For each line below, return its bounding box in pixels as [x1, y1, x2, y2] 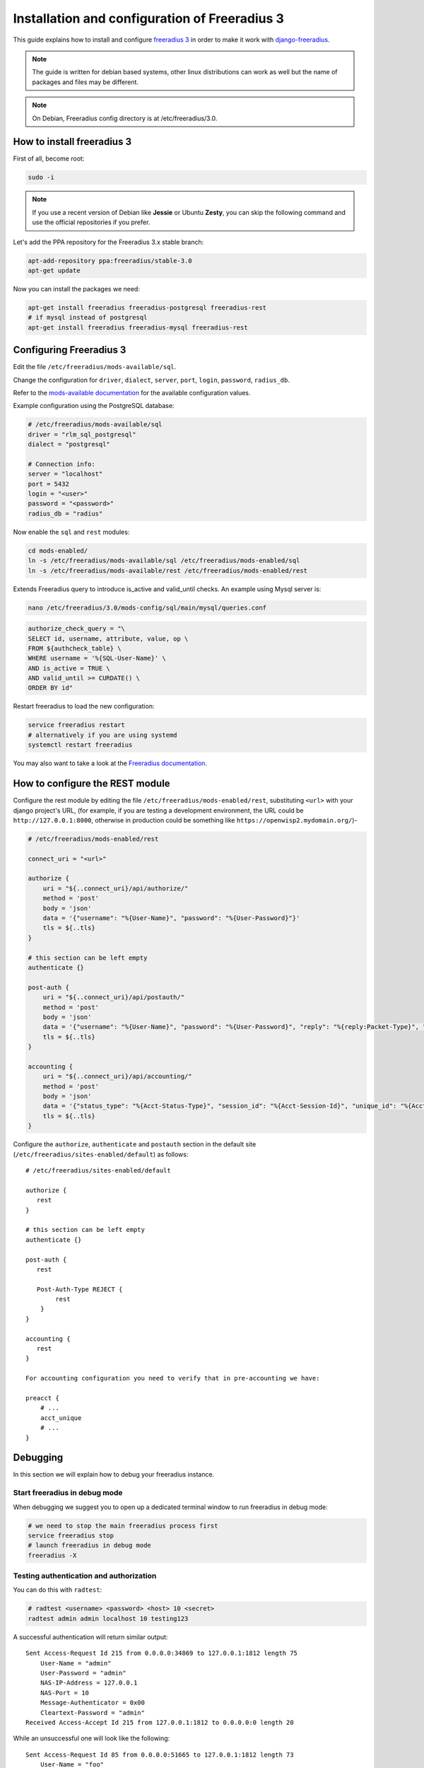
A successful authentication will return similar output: [13, 1632, 168, 1641]
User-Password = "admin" [40, 1669, 126, 1677]
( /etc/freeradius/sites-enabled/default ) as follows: [13, 1150, 189, 1158]
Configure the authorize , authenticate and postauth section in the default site [13, 1140, 257, 1148]
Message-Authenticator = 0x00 [40, 1699, 145, 1707]
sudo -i [28, 173, 54, 182]
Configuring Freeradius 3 [13, 344, 126, 356]
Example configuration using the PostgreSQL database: [13, 402, 175, 410]
